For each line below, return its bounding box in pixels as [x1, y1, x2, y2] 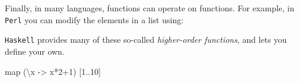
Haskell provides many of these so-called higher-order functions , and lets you [5, 33, 287, 46]
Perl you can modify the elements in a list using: [5, 13, 184, 26]
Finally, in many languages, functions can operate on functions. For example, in [5, 2, 295, 14]
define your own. [5, 45, 65, 57]
